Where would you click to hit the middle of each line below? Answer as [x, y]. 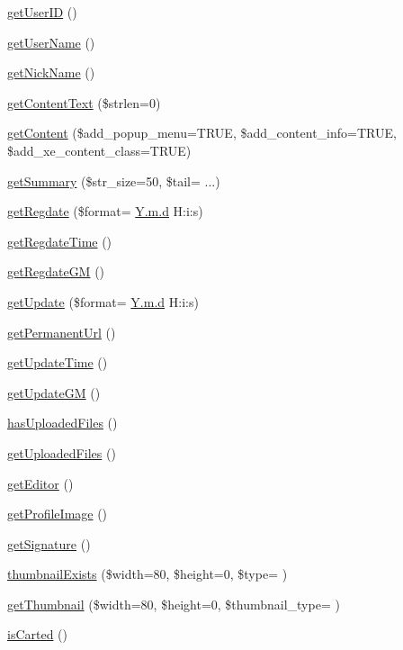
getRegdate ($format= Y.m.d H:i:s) [105, 211]
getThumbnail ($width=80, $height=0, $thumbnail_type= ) [174, 604]
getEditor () [40, 483]
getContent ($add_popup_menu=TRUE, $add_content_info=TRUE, [202, 133]
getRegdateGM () [56, 271]
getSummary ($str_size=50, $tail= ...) [114, 181]
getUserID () [42, 12]
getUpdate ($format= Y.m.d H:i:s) [103, 301]
